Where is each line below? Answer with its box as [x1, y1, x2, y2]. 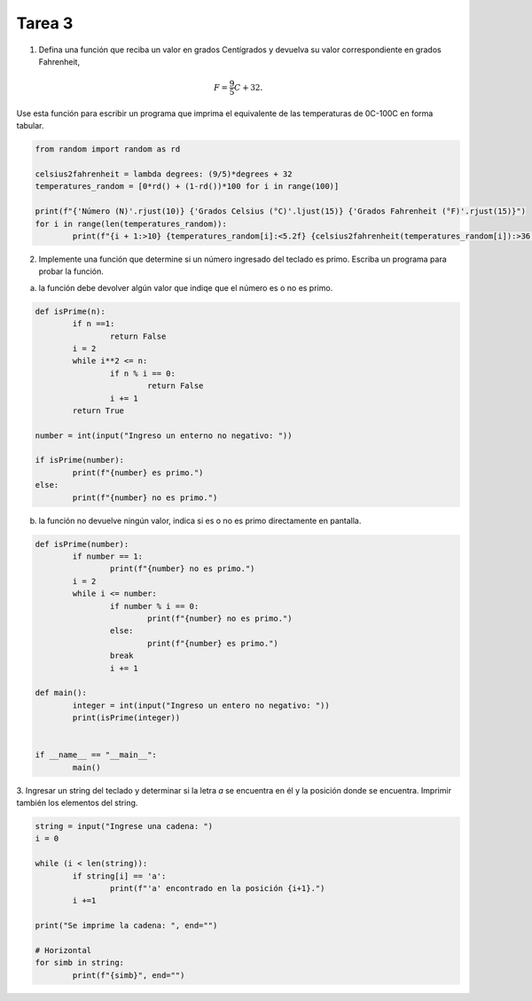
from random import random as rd [35, 145, 181, 154]
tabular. [16, 121, 44, 131]
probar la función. [38, 266, 104, 277]
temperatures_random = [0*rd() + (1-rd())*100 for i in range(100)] [35, 182, 340, 192]
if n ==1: [72, 319, 115, 329]
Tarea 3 [16, 13, 74, 33]
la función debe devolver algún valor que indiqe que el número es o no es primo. [38, 282, 333, 293]
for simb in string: [35, 958, 124, 968]
